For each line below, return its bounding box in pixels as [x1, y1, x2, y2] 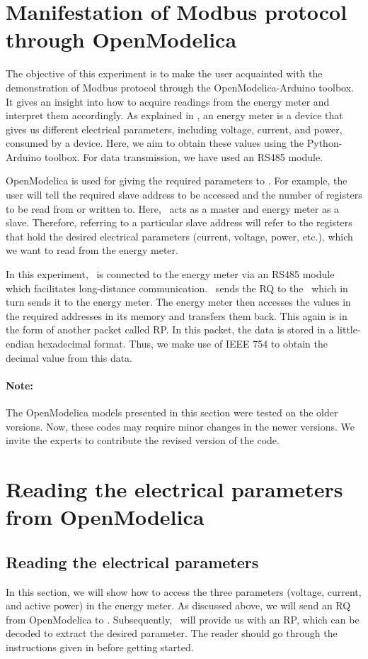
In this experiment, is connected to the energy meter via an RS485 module [6, 267, 335, 282]
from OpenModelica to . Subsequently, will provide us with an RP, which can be [6, 611, 360, 626]
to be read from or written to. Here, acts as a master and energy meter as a [6, 201, 340, 216]
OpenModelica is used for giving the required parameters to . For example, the [6, 173, 347, 188]
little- [337, 322, 361, 337]
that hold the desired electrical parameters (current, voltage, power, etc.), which [6, 228, 353, 243]
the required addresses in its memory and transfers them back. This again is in [6, 308, 347, 323]
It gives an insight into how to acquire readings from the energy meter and [6, 94, 330, 109]
